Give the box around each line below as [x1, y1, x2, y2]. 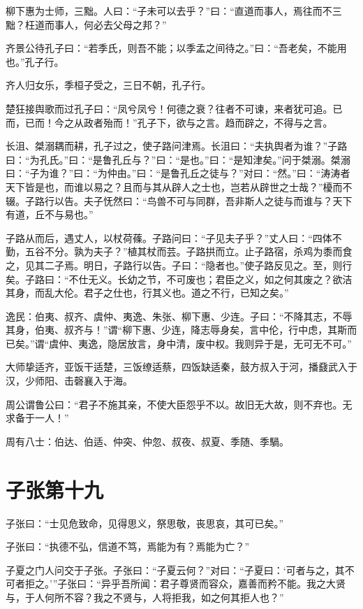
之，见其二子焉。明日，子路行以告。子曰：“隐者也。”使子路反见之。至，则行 [6, 257, 353, 272]
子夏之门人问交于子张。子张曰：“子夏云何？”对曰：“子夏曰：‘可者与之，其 [6, 562, 345, 577]
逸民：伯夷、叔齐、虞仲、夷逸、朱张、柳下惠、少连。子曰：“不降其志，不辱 [6, 308, 353, 323]
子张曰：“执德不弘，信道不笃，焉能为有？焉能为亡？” [6, 539, 250, 554]
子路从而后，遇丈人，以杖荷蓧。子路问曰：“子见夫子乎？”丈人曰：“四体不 [6, 230, 342, 245]
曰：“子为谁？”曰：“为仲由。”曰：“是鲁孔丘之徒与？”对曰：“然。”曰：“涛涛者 [6, 166, 350, 180]
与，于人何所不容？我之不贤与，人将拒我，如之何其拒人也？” [6, 589, 284, 604]
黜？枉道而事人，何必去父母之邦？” [6, 17, 167, 31]
